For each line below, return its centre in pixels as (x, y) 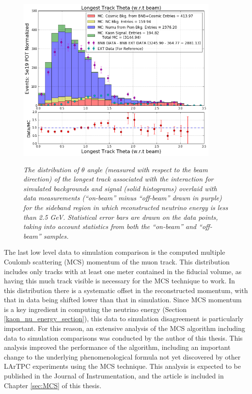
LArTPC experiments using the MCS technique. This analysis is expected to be (122, 366)
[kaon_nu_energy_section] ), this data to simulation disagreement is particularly (124, 319)
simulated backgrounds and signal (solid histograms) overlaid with (120, 188)
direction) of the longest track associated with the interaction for (118, 179)
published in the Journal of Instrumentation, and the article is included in (114, 376)
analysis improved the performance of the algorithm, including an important (117, 347)
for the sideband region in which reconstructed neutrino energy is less (126, 207)
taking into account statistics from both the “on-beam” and (110, 226)
